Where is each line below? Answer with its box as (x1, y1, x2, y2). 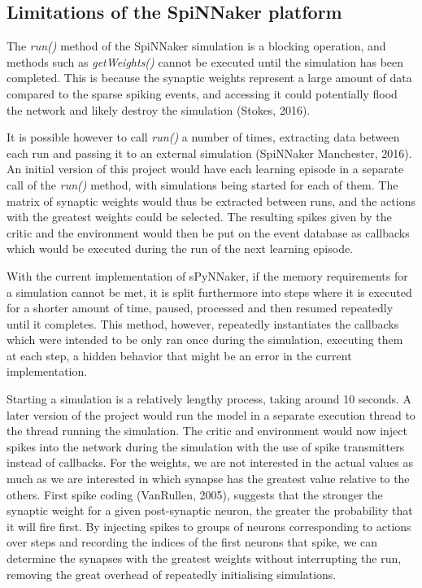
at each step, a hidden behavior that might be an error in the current (7, 346, 352, 364)
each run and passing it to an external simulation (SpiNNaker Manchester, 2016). (7, 144, 412, 161)
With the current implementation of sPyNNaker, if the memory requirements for (7, 267, 408, 284)
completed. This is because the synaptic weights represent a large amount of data (7, 69, 412, 86)
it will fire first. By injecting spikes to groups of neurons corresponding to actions (7, 517, 411, 534)
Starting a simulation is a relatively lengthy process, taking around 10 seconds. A (7, 390, 412, 407)
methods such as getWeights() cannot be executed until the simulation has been (7, 53, 404, 70)
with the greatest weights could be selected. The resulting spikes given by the (7, 208, 392, 225)
